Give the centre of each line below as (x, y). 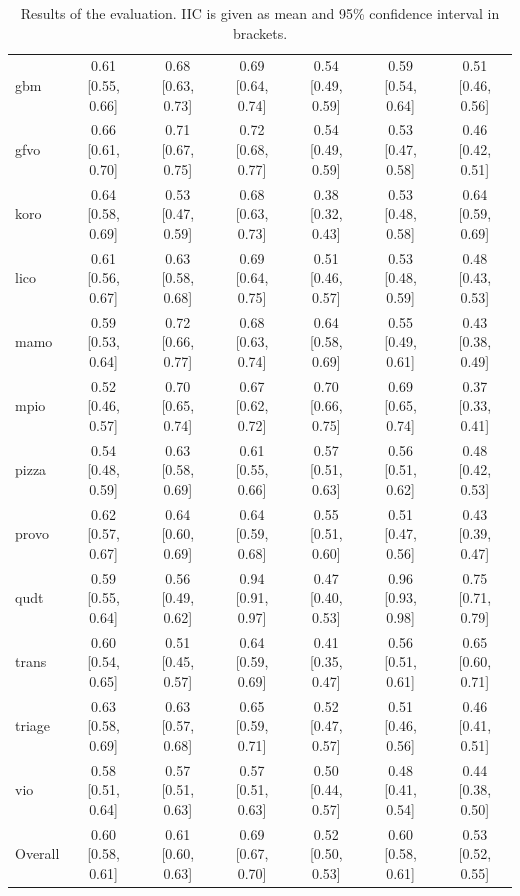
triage (33, 725)
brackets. (260, 32)
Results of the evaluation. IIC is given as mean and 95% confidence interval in (260, 13)
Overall (37, 853)
